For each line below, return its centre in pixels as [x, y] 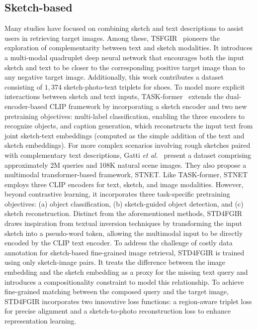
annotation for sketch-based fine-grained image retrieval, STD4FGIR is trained [125, 252]
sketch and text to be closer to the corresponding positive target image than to [125, 67]
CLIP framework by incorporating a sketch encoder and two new [148, 106]
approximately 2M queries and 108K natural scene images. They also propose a [126, 164]
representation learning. [41, 321]
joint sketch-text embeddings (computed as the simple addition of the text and [125, 135]
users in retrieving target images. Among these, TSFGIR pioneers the [112, 38]
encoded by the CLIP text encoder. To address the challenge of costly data [119, 243]
